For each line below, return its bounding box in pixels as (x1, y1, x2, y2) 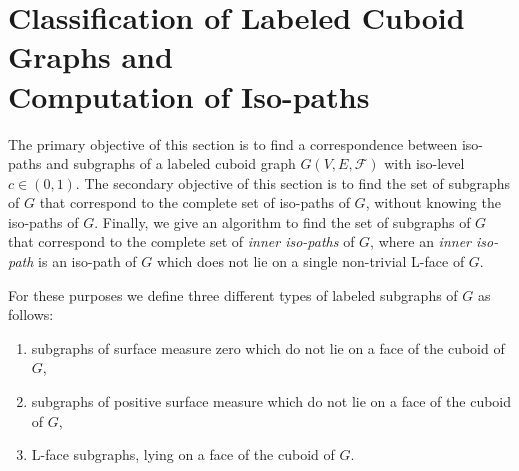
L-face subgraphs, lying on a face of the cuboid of (31, 444, 335, 465)
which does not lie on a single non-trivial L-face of (156, 251, 465, 272)
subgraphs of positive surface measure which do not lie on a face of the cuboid (31, 391, 512, 412)
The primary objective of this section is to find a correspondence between (8, 133, 458, 154)
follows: (8, 304, 54, 325)
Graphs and (8, 36, 173, 77)
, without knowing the (365, 192, 501, 213)
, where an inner (370, 231, 471, 252)
